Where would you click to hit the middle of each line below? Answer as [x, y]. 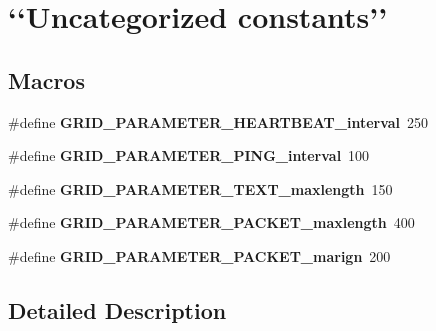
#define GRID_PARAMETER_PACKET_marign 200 [199, 255]
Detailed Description [117, 309]
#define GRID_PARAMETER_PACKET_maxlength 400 [211, 222]
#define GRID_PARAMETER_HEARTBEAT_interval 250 [218, 121]
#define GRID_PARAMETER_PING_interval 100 [189, 155]
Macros [46, 79]
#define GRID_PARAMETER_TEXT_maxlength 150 [200, 188]
